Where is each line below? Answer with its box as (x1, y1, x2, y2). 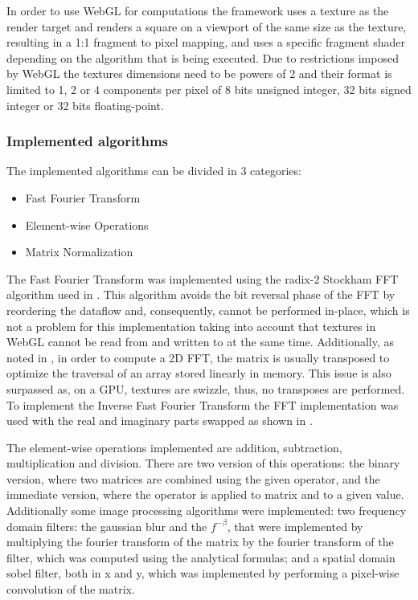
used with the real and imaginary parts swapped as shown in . (6, 412, 313, 429)
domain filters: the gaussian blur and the (6, 517, 207, 534)
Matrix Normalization (25, 243, 133, 260)
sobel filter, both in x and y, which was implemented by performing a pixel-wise (6, 565, 400, 582)
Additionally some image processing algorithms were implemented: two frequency (6, 502, 407, 519)
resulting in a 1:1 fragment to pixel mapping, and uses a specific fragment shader (6, 34, 405, 51)
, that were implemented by (227, 517, 363, 534)
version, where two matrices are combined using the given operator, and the (6, 470, 380, 487)
